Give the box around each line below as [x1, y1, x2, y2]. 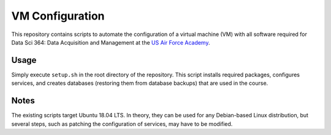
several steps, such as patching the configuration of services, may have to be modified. [11, 120, 233, 128]
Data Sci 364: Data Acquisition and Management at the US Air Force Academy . [11, 38, 210, 46]
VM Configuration [11, 9, 105, 23]
